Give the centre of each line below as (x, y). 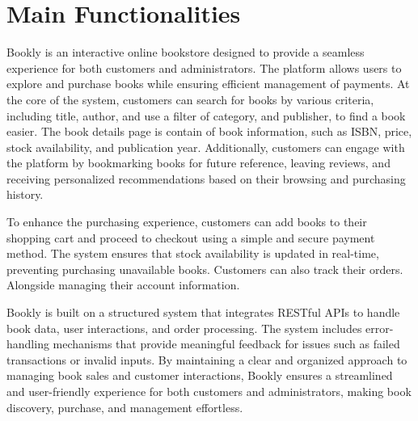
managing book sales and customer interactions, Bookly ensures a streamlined (200, 375)
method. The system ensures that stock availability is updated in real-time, (193, 253)
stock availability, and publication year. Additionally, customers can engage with (206, 147)
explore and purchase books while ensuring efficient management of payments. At (208, 84)
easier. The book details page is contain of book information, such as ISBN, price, (209, 131)
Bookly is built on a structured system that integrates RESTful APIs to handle (203, 312)
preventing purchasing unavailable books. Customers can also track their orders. (205, 269)
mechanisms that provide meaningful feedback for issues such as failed (226, 344)
